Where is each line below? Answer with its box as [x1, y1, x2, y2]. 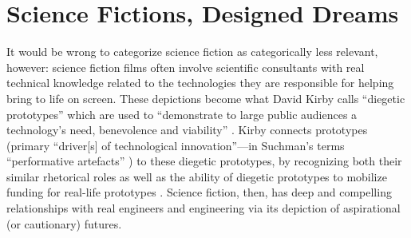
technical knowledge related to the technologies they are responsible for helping [6, 74, 394, 91]
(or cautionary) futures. [6, 215, 122, 232]
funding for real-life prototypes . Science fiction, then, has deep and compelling [6, 184, 392, 200]
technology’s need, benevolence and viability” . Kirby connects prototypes [6, 121, 368, 138]
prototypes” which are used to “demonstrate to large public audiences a [6, 105, 358, 122]
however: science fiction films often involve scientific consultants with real [6, 58, 365, 75]
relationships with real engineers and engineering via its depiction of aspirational [6, 200, 401, 216]
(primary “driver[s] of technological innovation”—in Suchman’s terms [6, 137, 345, 153]
